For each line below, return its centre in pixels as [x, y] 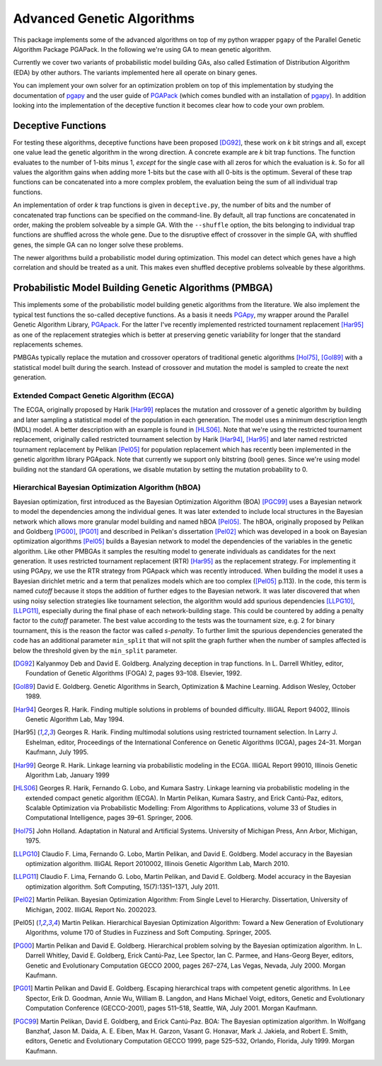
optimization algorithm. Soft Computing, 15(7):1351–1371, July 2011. [122, 887]
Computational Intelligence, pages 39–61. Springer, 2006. [109, 818]
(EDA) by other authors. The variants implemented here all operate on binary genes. [135, 72]
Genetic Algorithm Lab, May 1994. [75, 719]
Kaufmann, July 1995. [57, 752]
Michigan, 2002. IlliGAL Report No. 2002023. [91, 909]
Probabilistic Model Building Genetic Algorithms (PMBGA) [143, 288]
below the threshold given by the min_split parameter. [95, 650]
